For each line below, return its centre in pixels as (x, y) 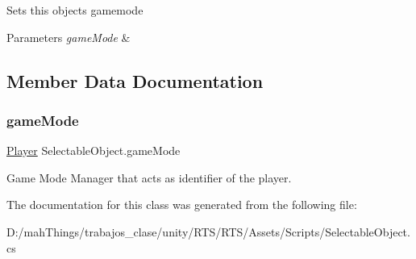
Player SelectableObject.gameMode (94, 150)
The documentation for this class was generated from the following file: (182, 205)
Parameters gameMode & (69, 37)
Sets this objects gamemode (75, 10)
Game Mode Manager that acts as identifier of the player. (149, 177)
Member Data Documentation (135, 80)
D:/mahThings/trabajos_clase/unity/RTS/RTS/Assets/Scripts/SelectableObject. (208, 231)
